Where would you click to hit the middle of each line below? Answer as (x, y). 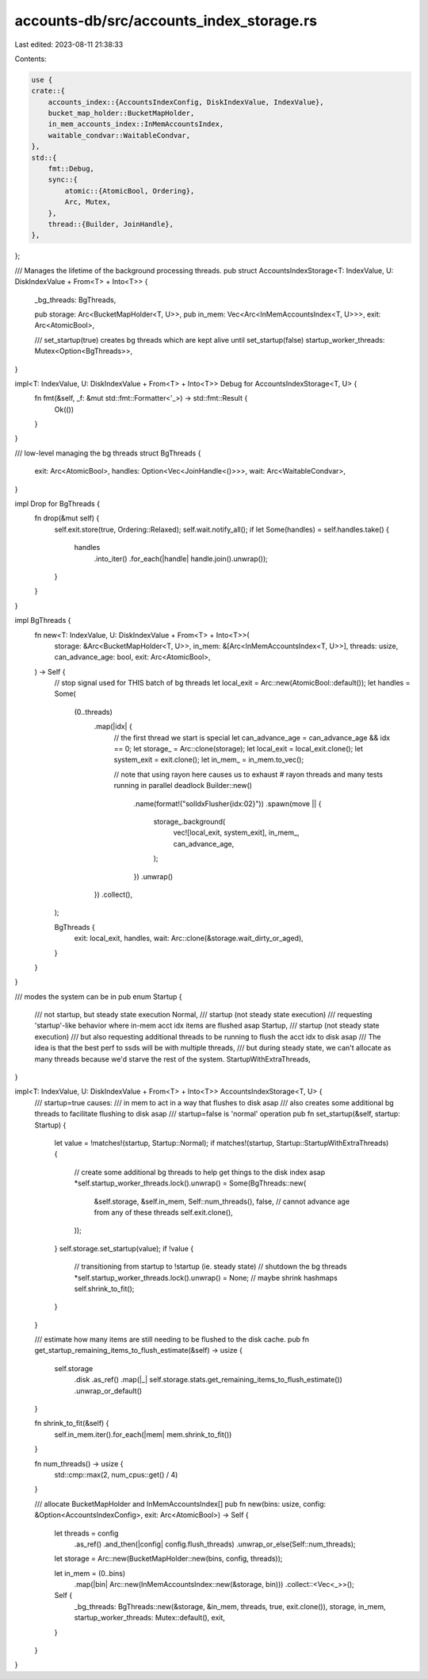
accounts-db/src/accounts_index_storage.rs (166, 21)
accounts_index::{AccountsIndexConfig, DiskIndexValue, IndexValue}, (186, 102)
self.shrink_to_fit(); (104, 1289)
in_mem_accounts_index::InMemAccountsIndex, (136, 124)
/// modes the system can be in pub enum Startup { (98, 997)
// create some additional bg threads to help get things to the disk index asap (200, 1172)
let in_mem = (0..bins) (90, 1573)
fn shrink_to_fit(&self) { (72, 1423)
